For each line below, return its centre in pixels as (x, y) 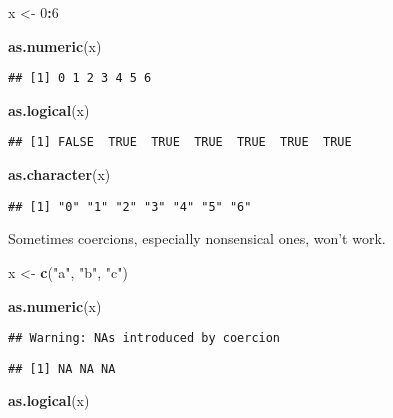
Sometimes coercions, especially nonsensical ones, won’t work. (197, 238)
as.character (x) (59, 174)
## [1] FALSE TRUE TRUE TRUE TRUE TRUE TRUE (180, 142)
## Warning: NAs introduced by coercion (144, 338)
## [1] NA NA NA (62, 368)
